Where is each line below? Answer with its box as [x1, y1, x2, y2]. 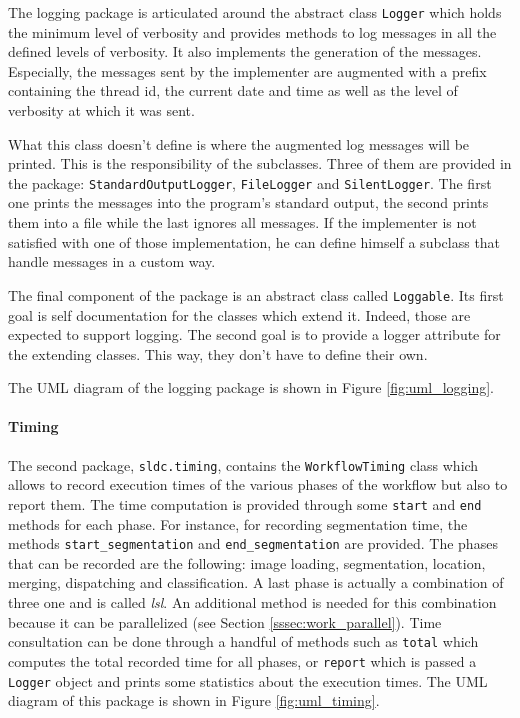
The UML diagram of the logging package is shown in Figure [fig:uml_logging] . [8, 377, 495, 398]
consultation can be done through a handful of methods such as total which [8, 631, 479, 652]
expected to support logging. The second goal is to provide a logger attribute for [8, 324, 501, 345]
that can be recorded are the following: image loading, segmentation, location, [8, 552, 486, 573]
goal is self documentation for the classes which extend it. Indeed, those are [8, 304, 471, 325]
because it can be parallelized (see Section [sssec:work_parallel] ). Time [8, 611, 442, 632]
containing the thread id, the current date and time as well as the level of [8, 80, 458, 101]
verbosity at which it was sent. [8, 100, 195, 121]
